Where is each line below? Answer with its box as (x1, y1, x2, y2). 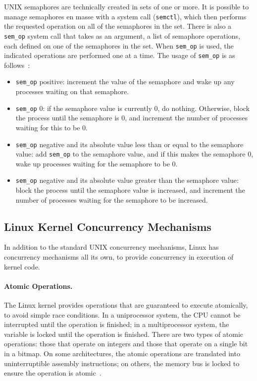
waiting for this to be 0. (15, 122, 88, 132)
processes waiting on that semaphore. (15, 86, 129, 97)
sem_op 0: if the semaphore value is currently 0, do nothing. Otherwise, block (15, 103, 250, 113)
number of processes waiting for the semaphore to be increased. (15, 194, 208, 205)
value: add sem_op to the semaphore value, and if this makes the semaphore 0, (15, 149, 254, 159)
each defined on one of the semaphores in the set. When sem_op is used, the (4, 40, 234, 51)
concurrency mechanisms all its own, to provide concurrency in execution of (4, 252, 234, 262)
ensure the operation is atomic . (4, 368, 102, 378)
